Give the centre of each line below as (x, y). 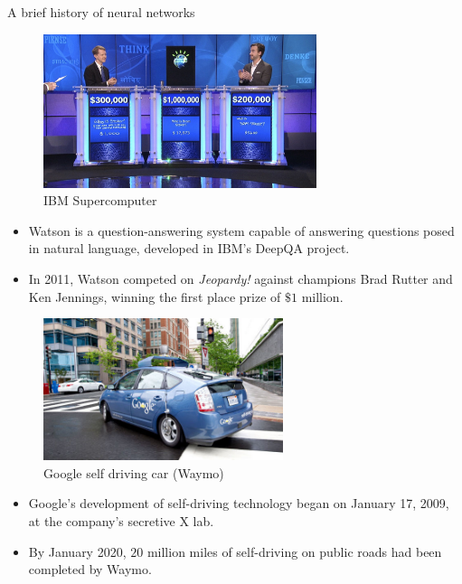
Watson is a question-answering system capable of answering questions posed (241, 230)
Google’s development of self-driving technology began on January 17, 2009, (239, 503)
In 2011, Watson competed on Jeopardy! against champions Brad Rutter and (240, 279)
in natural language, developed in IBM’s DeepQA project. (189, 248)
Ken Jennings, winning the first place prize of (155, 296)
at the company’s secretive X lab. (121, 520)
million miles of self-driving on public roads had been (294, 551)
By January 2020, (77, 551)
